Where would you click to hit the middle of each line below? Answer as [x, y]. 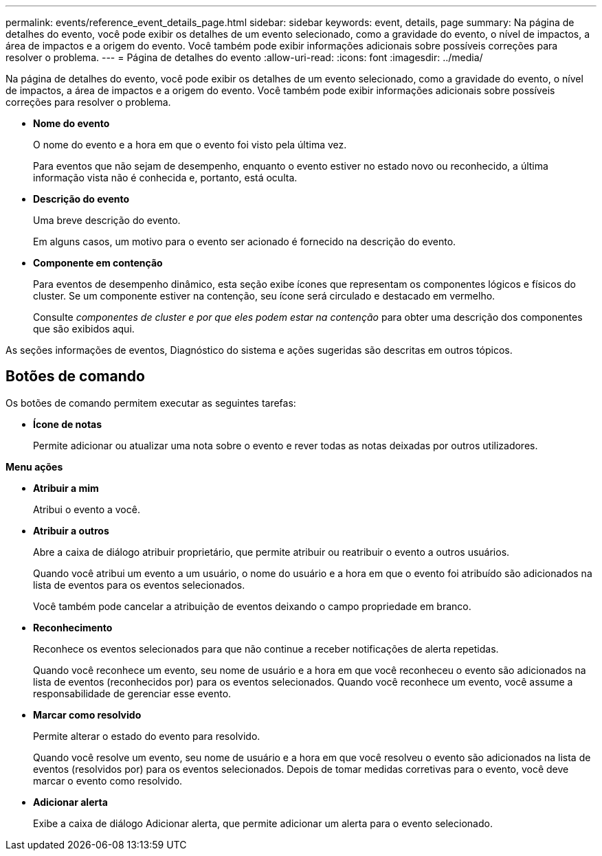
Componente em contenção [98, 263]
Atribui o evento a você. [87, 509]
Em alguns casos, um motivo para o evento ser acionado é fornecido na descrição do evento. [245, 241]
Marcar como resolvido [87, 714]
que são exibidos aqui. [84, 329]
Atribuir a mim [66, 488]
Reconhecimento [73, 627]
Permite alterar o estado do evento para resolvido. [147, 736]
